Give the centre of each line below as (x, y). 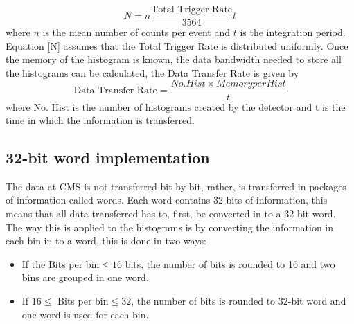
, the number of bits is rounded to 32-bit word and (239, 301)
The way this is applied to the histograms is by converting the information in (170, 227)
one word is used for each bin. (85, 314)
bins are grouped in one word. (85, 277)
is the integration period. (293, 32)
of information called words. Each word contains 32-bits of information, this (167, 200)
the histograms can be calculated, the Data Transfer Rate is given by (152, 72)
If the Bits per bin (61, 263)
